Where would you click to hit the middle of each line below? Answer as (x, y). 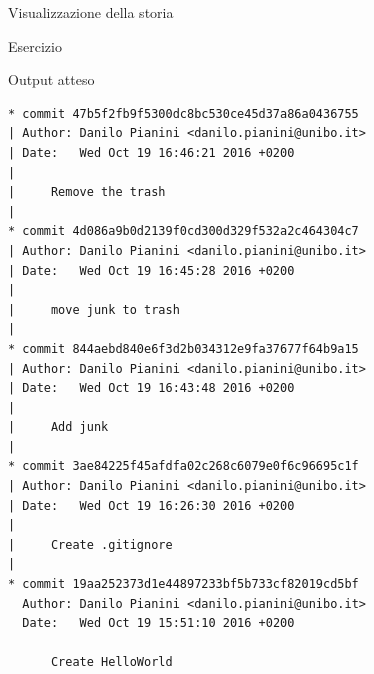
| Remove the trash (87, 192)
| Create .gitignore (90, 544)
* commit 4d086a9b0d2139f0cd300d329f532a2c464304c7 (183, 231)
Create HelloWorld (111, 662)
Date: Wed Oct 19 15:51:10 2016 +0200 (158, 623)
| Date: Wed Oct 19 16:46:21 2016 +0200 (151, 152)
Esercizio (35, 45)
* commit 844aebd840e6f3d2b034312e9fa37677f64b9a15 (183, 348)
